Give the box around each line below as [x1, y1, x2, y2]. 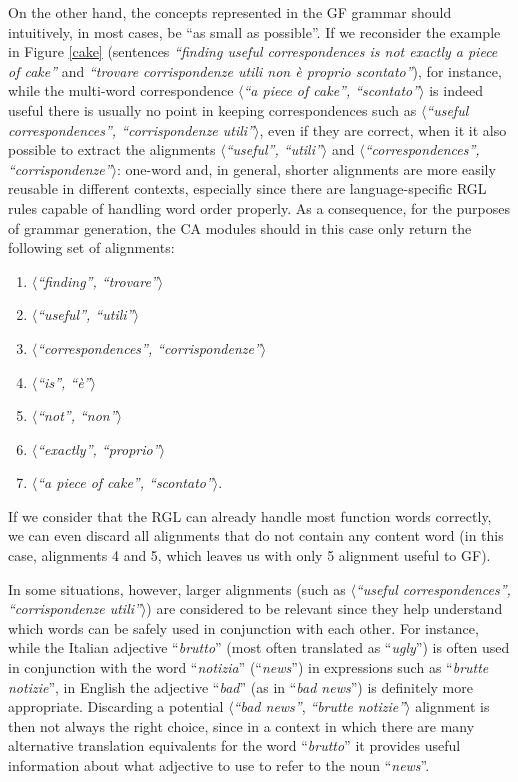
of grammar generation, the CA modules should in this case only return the [8, 217, 472, 238]
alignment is [415, 696, 490, 717]
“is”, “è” [37, 371, 91, 392]
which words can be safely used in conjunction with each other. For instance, [8, 617, 479, 638]
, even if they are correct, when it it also [259, 119, 507, 140]
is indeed [429, 80, 483, 101]
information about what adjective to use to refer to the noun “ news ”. [8, 755, 430, 775]
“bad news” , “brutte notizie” [233, 696, 406, 717]
